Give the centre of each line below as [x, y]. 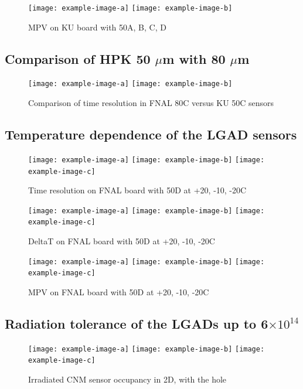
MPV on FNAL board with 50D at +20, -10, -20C [119, 292]
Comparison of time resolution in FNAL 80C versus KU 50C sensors [151, 103]
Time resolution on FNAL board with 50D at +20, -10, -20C [137, 190]
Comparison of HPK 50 [78, 58]
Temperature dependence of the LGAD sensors [151, 134]
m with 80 [194, 58]
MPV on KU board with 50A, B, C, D [97, 27]
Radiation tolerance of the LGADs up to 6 [137, 324]
